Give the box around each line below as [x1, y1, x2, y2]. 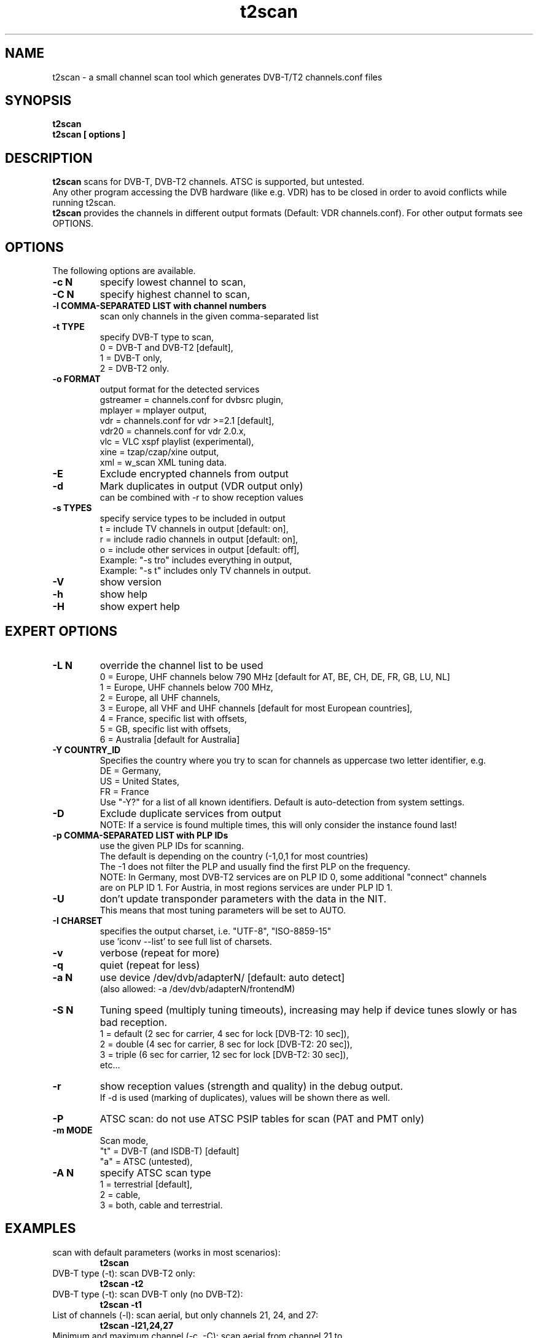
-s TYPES [52, 503, 92, 514]
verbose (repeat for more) [99, 946, 220, 959]
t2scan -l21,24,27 [99, 1320, 174, 1331]
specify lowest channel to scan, [99, 276, 246, 289]
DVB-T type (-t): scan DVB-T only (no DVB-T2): [52, 1288, 243, 1299]
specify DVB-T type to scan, [99, 332, 214, 343]
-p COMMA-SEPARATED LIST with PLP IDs [52, 829, 228, 840]
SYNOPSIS [5, 93, 72, 109]
